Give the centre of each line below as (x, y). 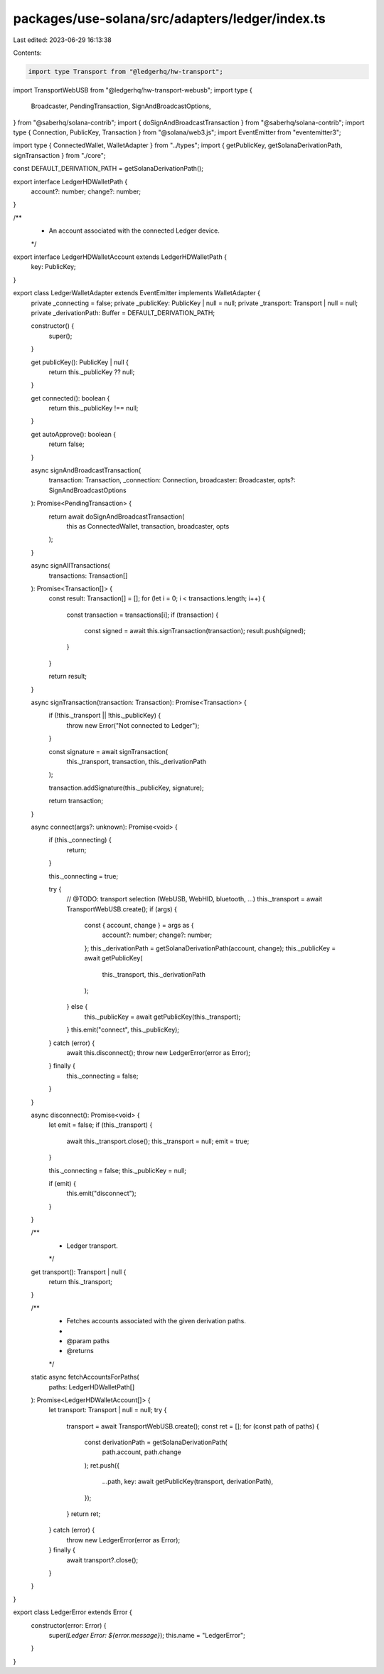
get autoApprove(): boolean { (74, 434)
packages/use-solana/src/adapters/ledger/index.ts (170, 18)
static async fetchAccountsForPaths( (85, 1377)
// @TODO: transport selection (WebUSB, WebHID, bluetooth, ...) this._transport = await (194, 899)
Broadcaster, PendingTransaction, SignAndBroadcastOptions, (121, 106)
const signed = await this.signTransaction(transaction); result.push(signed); (195, 631)
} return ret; (84, 1514)
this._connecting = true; (84, 876)
